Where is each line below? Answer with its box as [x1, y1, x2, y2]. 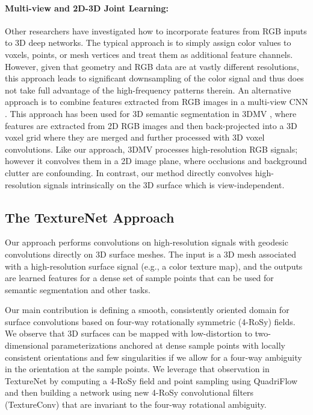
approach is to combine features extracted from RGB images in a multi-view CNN [5, 95, 308, 108]
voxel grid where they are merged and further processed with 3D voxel [5, 131, 265, 144]
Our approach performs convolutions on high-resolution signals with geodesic [5, 236, 288, 249]
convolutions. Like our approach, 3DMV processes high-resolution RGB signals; [5, 142, 298, 155]
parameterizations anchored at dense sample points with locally [51, 339, 286, 352]
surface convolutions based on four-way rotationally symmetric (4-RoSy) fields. [5, 315, 296, 328]
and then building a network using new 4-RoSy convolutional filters [5, 386, 254, 399]
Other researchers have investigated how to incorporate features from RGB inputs [5, 24, 307, 37]
